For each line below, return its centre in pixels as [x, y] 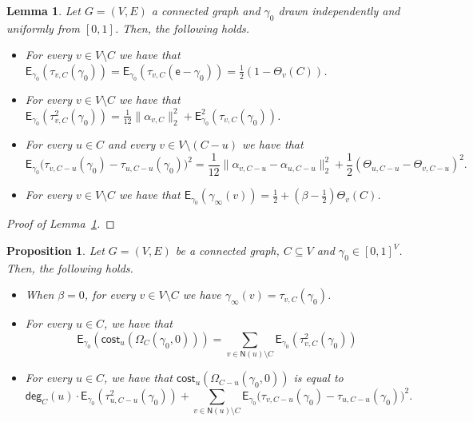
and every [132, 144]
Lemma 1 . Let [44, 10]
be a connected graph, [227, 251]
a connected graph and [206, 10]
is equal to [318, 378]
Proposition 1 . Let [56, 251]
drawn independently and [339, 10]
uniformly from [43, 28]
